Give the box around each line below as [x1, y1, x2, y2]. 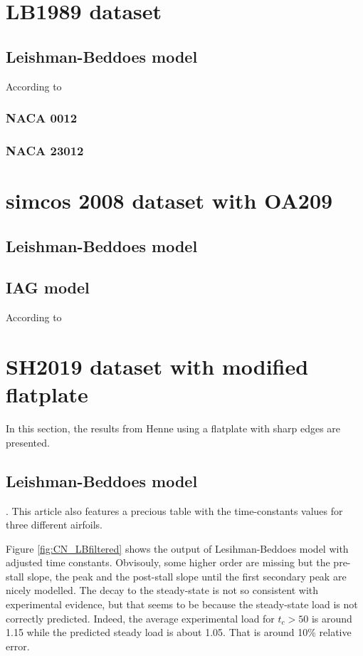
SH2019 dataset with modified [6, 352, 309, 380]
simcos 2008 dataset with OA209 [6, 186, 333, 215]
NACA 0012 [6, 109, 78, 127]
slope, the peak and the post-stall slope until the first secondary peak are [27, 568, 347, 583]
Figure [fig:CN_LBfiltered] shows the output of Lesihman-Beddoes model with [6, 541, 349, 556]
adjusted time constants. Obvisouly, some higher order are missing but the [6, 555, 330, 570]
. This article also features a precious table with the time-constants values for [6, 503, 343, 518]
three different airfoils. [6, 517, 102, 532]
